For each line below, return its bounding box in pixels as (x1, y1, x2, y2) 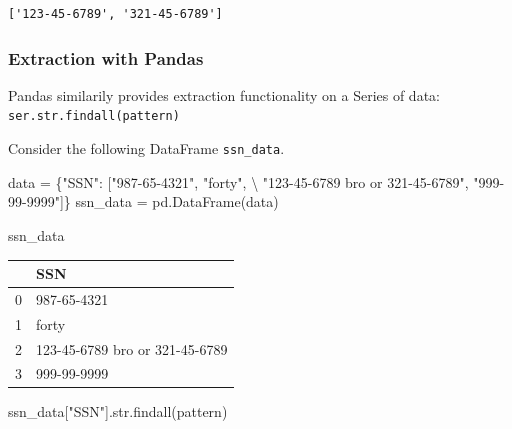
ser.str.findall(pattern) (8, 109, 180, 124)
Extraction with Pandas (8, 45, 204, 70)
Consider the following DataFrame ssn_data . (8, 138, 285, 159)
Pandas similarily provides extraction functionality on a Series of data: (8, 84, 440, 105)
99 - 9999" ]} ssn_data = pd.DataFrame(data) (8, 191, 279, 212)
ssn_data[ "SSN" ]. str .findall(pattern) (8, 401, 228, 422)
